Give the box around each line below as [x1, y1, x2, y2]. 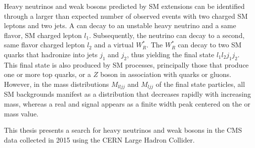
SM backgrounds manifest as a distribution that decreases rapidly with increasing [4, 89, 251, 99]
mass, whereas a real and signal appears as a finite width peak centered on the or [4, 99, 251, 109]
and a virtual [94, 39, 134, 50]
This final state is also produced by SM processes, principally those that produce [4, 59, 249, 70]
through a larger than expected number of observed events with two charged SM [4, 10, 248, 21]
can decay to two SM [178, 39, 242, 50]
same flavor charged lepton [4, 39, 85, 50]
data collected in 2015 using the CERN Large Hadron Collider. [4, 134, 195, 145]
